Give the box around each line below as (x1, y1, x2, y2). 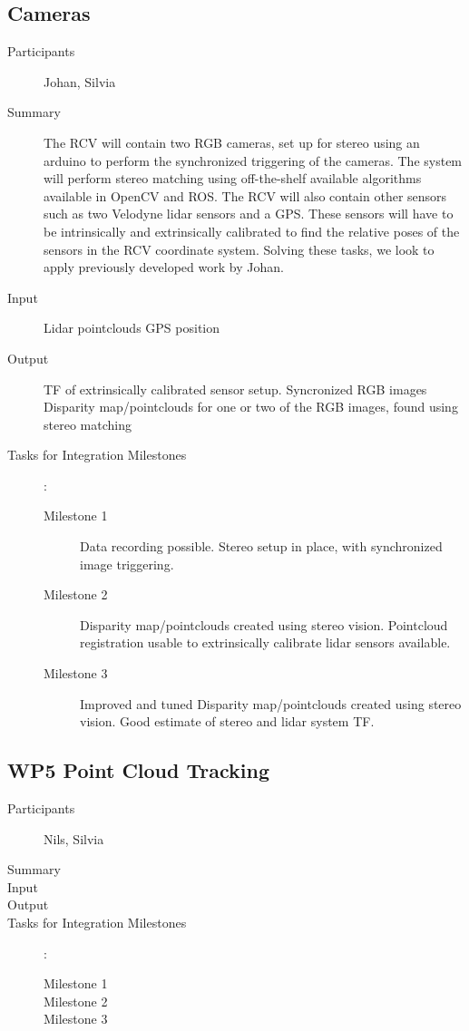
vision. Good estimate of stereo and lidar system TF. (80, 712, 375, 731)
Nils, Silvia (44, 829, 104, 848)
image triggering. (80, 554, 174, 573)
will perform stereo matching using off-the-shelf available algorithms (44, 169, 422, 188)
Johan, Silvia (44, 72, 116, 91)
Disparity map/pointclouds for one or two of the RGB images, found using (44, 397, 458, 416)
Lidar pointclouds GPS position (44, 318, 220, 337)
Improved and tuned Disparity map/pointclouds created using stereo (80, 694, 462, 713)
